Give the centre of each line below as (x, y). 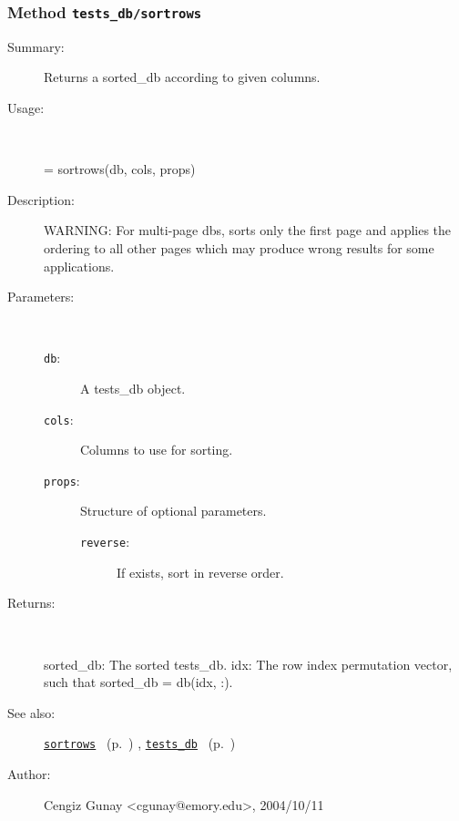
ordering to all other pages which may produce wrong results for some (239, 247)
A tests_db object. (133, 388)
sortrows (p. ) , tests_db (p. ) (140, 743)
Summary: (36, 46)
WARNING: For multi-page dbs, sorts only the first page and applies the (248, 230)
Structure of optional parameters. (173, 511)
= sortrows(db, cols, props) (120, 169)
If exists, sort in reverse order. (200, 572)
